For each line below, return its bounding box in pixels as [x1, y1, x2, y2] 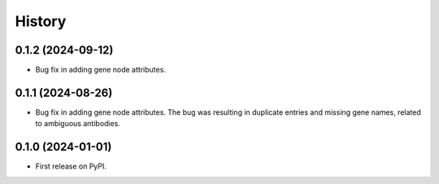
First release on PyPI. [35, 161, 107, 171]
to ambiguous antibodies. [35, 119, 121, 129]
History [15, 12, 67, 30]
